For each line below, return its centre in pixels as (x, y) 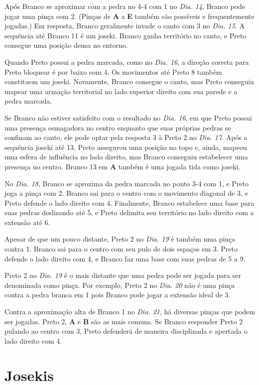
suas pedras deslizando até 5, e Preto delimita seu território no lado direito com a (129, 212)
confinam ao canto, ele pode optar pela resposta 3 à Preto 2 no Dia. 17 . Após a (126, 137)
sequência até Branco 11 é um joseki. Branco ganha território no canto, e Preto (126, 35)
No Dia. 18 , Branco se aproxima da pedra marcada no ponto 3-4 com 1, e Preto (127, 183)
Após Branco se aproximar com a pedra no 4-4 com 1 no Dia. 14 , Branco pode (125, 6)
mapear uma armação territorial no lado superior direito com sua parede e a (121, 91)
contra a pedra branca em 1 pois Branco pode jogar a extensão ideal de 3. (118, 295)
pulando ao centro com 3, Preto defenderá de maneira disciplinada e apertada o (126, 331)
